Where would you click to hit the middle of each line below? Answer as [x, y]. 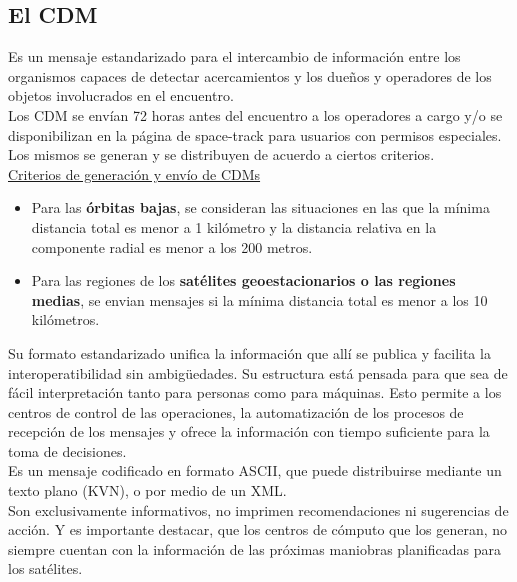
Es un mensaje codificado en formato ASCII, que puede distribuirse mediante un [255, 470]
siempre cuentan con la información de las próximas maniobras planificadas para [254, 548]
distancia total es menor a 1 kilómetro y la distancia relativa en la [234, 226]
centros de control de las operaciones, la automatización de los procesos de [236, 411]
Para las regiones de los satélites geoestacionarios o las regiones [243, 280]
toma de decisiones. [67, 450]
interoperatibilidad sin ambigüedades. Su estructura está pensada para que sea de [258, 372]
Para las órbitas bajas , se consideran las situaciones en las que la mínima [260, 207]
